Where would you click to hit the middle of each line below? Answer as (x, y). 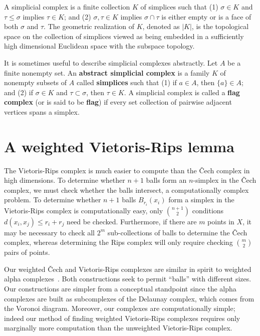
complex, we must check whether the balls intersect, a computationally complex (126, 190)
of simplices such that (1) (179, 7)
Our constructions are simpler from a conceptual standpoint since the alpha (120, 288)
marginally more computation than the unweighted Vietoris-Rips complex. (118, 328)
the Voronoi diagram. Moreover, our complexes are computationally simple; (120, 308)
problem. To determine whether (53, 200)
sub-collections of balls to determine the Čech (177, 232)
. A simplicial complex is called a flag (182, 92)
